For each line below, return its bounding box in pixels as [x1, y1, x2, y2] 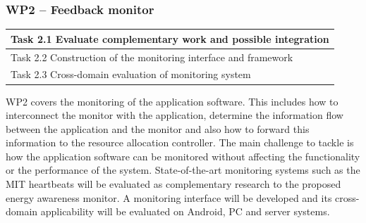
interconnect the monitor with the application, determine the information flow [6, 108, 343, 122]
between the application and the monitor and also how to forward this [6, 121, 310, 136]
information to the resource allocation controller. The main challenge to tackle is [6, 135, 354, 150]
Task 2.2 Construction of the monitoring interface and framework [11, 49, 293, 64]
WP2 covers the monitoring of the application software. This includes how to [6, 94, 338, 108]
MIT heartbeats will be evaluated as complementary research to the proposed [6, 177, 341, 191]
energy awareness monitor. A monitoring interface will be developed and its [6, 190, 332, 205]
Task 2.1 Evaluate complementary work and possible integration [11, 31, 329, 46]
